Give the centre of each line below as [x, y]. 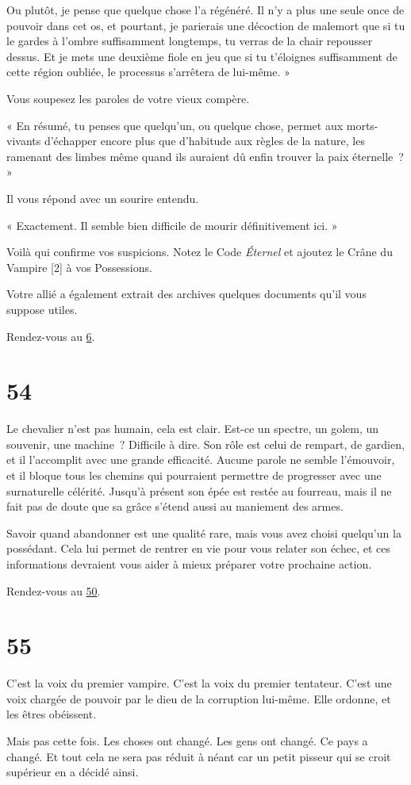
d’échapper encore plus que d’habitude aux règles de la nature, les [204, 141]
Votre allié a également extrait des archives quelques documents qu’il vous [186, 294]
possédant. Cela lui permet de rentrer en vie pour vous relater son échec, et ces [198, 548]
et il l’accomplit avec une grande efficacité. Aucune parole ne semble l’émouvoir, [201, 460]
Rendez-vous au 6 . [51, 336]
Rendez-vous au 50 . [54, 590]
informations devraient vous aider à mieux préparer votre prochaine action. [189, 563]
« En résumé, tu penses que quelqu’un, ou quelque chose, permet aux [175, 125]
